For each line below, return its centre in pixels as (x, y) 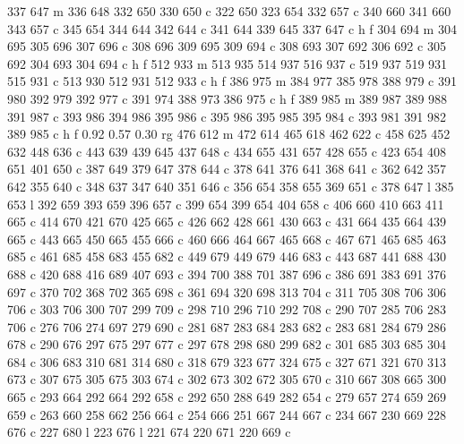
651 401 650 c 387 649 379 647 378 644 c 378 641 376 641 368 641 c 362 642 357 (227, 169)
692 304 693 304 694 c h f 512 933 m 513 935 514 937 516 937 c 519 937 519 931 (228, 63)
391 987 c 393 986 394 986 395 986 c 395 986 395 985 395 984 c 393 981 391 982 (227, 116)
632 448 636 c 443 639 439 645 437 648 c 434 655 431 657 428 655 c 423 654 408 (227, 151)
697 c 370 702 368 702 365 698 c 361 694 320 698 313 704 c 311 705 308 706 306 (227, 291)
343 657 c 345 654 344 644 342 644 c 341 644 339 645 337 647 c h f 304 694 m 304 (232, 28)
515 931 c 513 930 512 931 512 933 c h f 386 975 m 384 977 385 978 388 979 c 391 (232, 81)
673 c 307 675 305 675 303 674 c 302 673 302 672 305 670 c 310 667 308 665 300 (227, 379)
